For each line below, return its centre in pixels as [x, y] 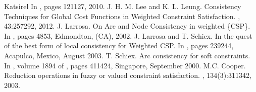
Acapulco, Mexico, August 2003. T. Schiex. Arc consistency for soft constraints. [127, 55]
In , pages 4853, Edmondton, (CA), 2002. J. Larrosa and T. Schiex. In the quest [128, 35]
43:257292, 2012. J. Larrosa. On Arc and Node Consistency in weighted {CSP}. [127, 26]
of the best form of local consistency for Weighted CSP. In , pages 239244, [119, 45]
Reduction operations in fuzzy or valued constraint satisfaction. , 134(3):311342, [128, 75]
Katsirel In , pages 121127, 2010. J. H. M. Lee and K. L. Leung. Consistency [123, 6]
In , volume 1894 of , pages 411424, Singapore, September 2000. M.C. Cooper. [125, 65]
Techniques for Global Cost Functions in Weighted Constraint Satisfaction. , [122, 16]
